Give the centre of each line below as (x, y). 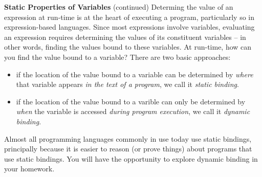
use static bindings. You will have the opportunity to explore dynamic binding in (131, 158)
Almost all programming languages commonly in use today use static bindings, (128, 138)
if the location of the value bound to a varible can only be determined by (131, 101)
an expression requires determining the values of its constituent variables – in (125, 37)
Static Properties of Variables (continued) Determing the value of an (119, 7)
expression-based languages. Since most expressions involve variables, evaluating (129, 27)
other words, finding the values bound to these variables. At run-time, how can (128, 47)
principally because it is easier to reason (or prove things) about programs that (128, 149)
